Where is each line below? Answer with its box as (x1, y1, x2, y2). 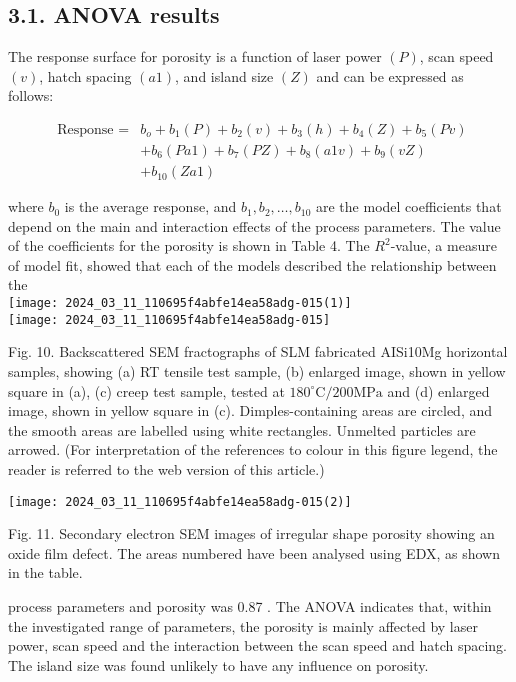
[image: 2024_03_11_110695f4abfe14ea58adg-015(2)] (8, 494, 352, 509)
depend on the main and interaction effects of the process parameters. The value (8, 215, 501, 236)
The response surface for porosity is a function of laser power (8, 46, 382, 67)
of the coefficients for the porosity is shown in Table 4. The (8, 235, 370, 256)
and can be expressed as (316, 65, 464, 86)
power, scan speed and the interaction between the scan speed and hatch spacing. (8, 635, 507, 656)
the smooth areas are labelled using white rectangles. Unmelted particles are (8, 419, 476, 440)
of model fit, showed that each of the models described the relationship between (8, 254, 497, 275)
